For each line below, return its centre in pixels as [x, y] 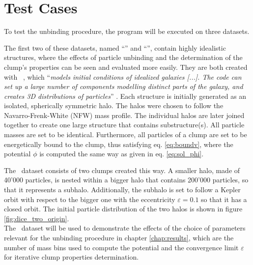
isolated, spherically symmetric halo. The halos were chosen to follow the [114, 105]
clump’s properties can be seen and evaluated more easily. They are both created [126, 67]
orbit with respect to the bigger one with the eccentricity [90, 199]
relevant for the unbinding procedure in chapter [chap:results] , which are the [119, 237]
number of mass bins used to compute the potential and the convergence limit [121, 247]
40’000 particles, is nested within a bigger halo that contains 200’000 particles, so [126, 180]
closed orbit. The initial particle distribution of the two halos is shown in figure [123, 209]
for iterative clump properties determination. [71, 257]
